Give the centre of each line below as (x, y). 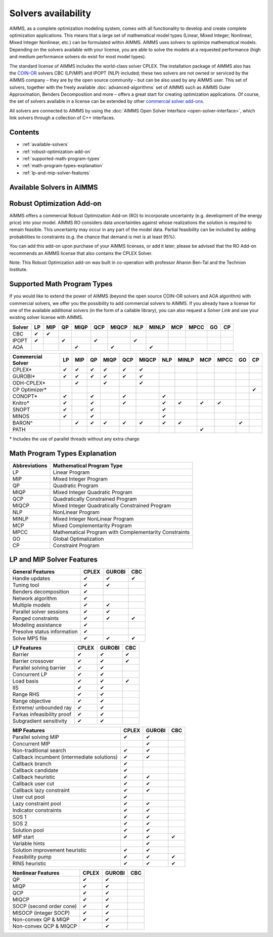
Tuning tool (26, 585)
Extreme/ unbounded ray (42, 708)
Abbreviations (30, 465)
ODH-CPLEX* (29, 383)
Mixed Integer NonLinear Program (93, 518)
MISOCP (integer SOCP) (41, 913)
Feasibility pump (32, 857)
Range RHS (26, 694)
